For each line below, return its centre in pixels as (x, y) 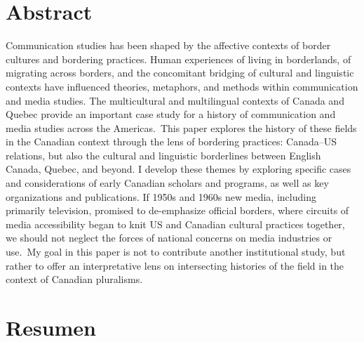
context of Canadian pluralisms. (74, 279)
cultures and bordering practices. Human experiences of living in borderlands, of (178, 59)
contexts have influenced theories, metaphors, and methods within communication (182, 86)
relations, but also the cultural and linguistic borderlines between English (163, 155)
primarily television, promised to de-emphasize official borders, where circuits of (177, 210)
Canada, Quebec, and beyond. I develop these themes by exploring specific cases (178, 169)
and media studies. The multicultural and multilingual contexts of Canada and (175, 100)
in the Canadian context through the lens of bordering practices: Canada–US (171, 142)
